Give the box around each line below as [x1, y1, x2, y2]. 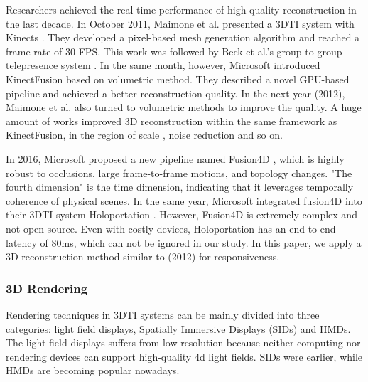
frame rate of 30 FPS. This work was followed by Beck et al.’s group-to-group [6, 43, 342, 58]
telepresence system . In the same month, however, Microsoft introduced [6, 58, 320, 73]
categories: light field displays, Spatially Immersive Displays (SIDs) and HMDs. [6, 321, 351, 336]
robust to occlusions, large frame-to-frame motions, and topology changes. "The [6, 165, 352, 180]
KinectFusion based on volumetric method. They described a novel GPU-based [6, 71, 350, 86]
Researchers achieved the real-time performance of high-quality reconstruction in [6, 2, 357, 16]
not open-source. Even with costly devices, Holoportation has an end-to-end [6, 221, 336, 235]
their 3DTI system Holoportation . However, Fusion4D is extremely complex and [6, 207, 357, 222]
